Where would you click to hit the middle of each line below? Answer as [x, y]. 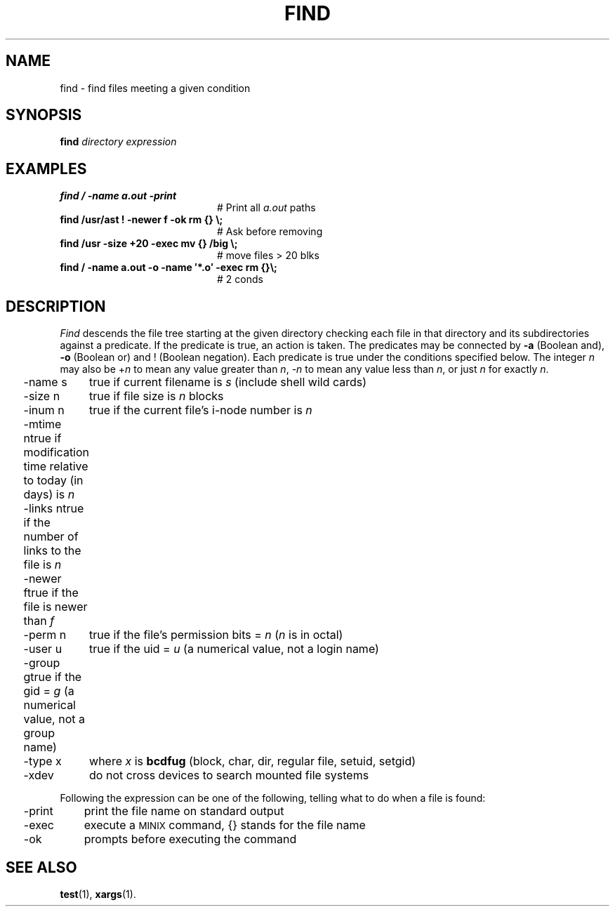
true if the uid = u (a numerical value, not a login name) [234, 649]
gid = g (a [49, 691]
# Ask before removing [270, 232]
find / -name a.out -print [118, 196]
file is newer [55, 607]
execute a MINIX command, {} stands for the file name [225, 825]
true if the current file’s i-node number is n [201, 410]
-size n [42, 396]
